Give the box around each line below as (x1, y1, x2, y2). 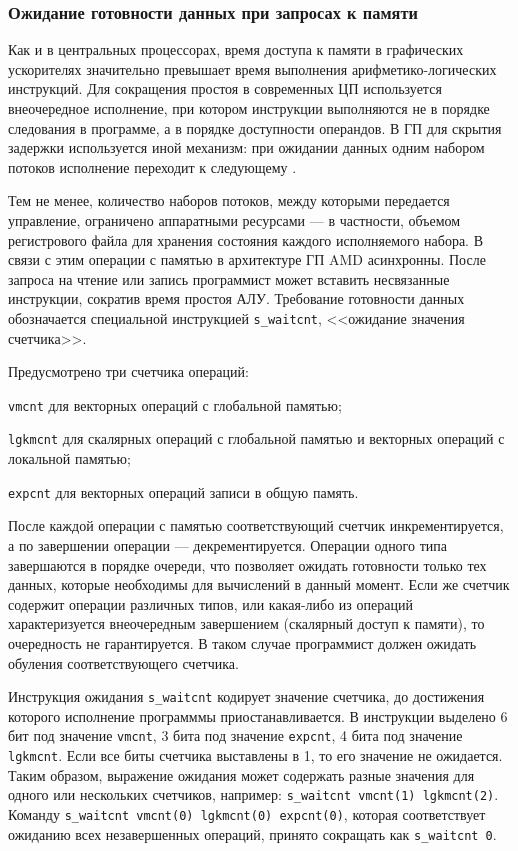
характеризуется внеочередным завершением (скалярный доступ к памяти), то (8, 613, 485, 634)
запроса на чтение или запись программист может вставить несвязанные (8, 268, 450, 289)
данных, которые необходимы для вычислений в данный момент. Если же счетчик (8, 574, 510, 595)
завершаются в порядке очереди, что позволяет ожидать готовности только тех (8, 554, 487, 575)
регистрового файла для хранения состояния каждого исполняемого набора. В (8, 229, 483, 250)
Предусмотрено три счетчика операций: (8, 361, 249, 382)
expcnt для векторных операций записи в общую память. (8, 481, 359, 502)
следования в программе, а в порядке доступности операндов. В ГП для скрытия (8, 117, 502, 138)
